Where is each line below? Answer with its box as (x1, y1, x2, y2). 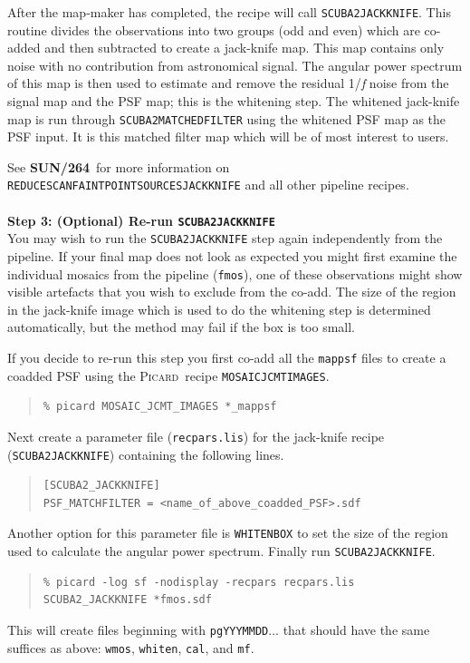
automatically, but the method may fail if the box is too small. (7, 317, 356, 336)
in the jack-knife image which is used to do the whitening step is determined (7, 299, 431, 318)
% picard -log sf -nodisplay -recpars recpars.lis (43, 575, 355, 589)
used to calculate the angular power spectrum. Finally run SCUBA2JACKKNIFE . (7, 541, 436, 561)
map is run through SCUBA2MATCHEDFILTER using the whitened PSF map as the (7, 109, 446, 128)
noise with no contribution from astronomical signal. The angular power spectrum (7, 55, 463, 74)
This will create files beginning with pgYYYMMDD (7, 619, 269, 639)
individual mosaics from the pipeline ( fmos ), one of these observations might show (7, 264, 463, 283)
